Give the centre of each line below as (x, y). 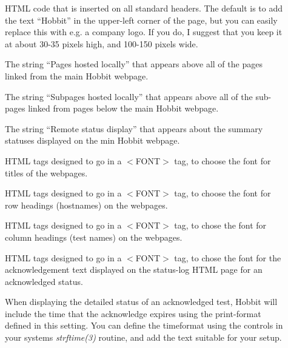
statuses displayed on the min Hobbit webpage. (92, 140)
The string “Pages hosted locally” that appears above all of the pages (134, 64)
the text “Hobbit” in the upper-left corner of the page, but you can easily (141, 20)
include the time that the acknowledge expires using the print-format (133, 313)
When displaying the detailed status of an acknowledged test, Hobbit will (141, 302)
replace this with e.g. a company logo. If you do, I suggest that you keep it (144, 32)
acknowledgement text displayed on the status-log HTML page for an (134, 269)
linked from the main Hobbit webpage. (77, 75)
